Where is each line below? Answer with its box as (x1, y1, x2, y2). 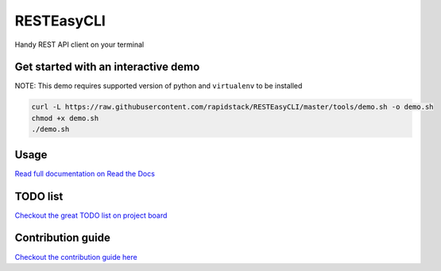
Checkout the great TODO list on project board (14, 211, 168, 220)
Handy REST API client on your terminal (14, 40, 145, 49)
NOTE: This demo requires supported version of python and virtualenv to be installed (14, 81, 303, 91)
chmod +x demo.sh (31, 114, 99, 122)
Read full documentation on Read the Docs (14, 168, 155, 178)
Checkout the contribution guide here (14, 252, 138, 261)
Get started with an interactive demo (14, 60, 200, 74)
